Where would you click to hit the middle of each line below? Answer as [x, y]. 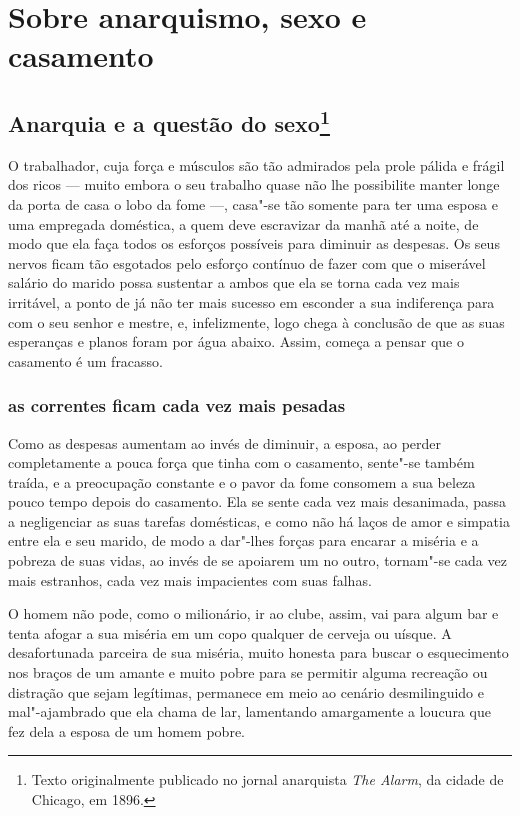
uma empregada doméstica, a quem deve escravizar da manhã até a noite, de [243, 223]
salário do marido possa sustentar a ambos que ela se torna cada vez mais [234, 282]
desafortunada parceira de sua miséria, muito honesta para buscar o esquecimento [258, 652]
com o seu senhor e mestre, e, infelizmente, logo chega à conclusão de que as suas [256, 321]
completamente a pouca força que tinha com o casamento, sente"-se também [241, 462]
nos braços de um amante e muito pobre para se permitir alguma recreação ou [248, 672]
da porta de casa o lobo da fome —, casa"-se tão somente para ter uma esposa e [253, 203]
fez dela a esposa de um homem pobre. [126, 730]
